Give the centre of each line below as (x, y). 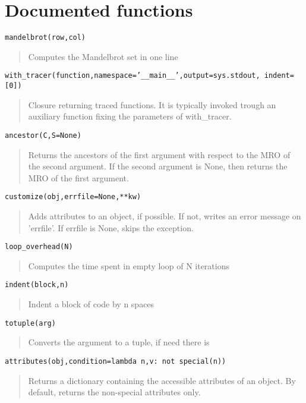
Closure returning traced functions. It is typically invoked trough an (152, 104)
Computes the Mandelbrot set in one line (103, 56)
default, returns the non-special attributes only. (114, 392)
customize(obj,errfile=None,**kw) (73, 197)
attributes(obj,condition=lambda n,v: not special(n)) (116, 361)
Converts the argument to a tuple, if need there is (119, 342)
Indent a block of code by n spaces (91, 304)
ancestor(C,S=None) (43, 135)
